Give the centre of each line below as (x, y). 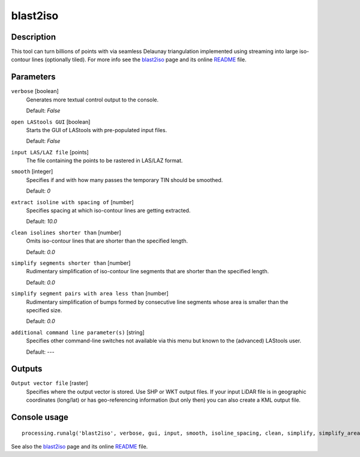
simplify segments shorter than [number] (71, 263)
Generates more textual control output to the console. (92, 100)
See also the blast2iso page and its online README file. (79, 446)
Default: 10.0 (42, 222)
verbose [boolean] (35, 91)
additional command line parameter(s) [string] (78, 332)
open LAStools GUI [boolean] (51, 122)
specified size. (44, 310)
